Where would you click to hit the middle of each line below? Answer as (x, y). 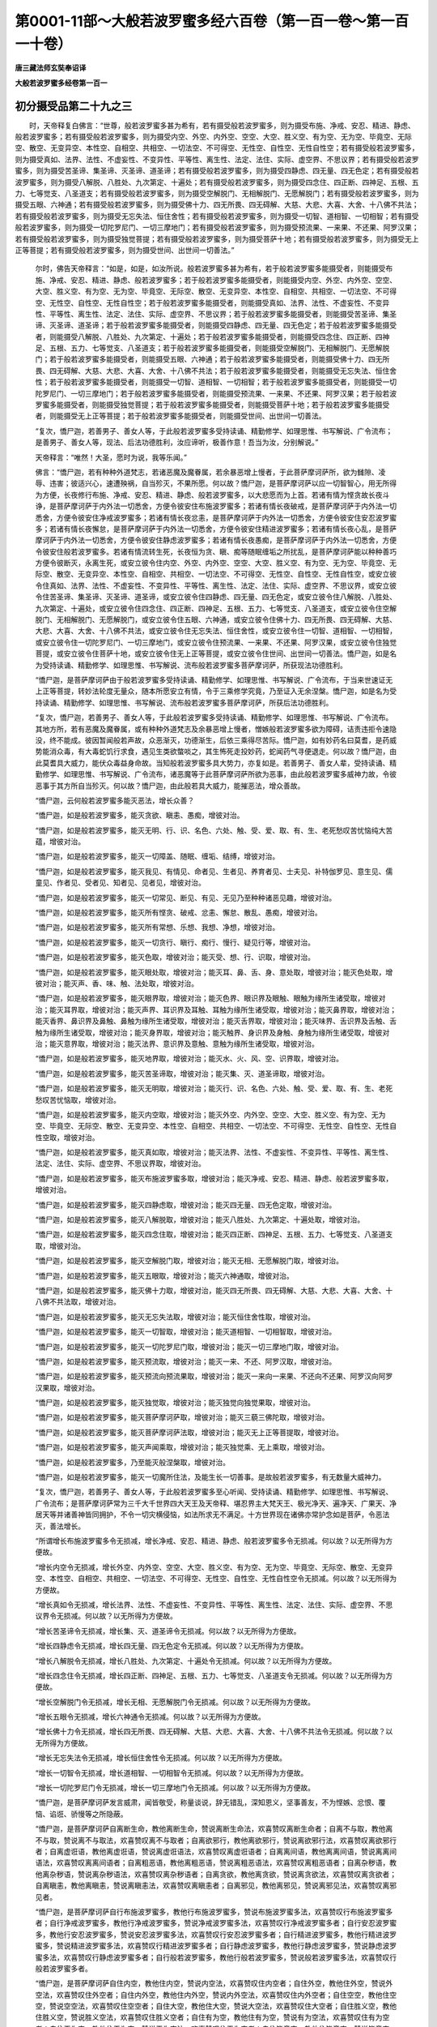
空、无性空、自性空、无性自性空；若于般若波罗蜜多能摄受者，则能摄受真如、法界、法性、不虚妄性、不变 (209, 302)
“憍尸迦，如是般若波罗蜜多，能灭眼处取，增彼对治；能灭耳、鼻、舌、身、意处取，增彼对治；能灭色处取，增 (214, 972)
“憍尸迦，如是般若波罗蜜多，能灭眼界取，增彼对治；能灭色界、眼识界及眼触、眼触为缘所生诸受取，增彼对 (210, 998)
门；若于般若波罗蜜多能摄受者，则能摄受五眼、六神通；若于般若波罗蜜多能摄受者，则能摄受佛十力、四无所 (212, 359)
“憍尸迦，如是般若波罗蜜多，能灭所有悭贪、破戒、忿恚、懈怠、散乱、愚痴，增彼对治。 (179, 913)
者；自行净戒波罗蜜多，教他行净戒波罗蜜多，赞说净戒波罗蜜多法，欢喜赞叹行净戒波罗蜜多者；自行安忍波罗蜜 (216, 1923)
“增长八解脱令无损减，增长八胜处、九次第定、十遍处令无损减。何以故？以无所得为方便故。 (186, 1661)
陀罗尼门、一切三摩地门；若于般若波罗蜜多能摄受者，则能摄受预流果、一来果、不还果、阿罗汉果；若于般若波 (216, 393)
